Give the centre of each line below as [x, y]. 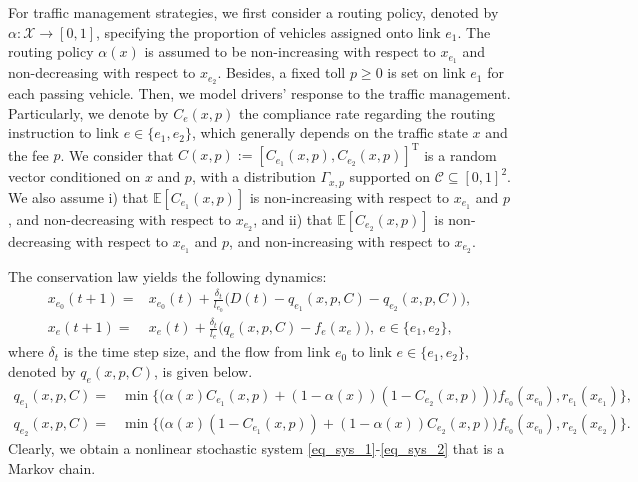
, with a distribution [253, 176]
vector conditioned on [74, 176]
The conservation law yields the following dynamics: [167, 275]
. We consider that [117, 154]
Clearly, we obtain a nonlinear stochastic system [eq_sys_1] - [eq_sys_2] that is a [256, 448]
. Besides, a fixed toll [281, 72]
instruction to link [63, 132]
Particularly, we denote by [88, 112]
